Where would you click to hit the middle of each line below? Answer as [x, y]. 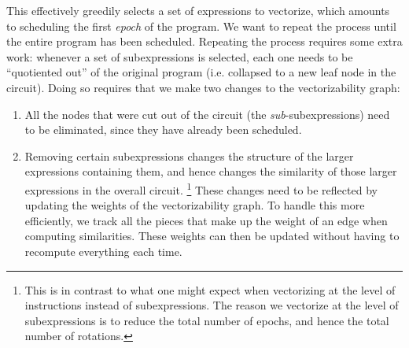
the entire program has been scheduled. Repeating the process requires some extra [204, 41]
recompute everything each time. [103, 251]
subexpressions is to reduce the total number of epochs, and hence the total [207, 320]
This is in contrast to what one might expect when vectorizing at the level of [210, 289]
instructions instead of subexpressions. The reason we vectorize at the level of [212, 305]
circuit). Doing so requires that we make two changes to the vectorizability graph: [203, 87]
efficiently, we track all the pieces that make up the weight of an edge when [206, 220]
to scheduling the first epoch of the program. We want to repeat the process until [201, 26]
